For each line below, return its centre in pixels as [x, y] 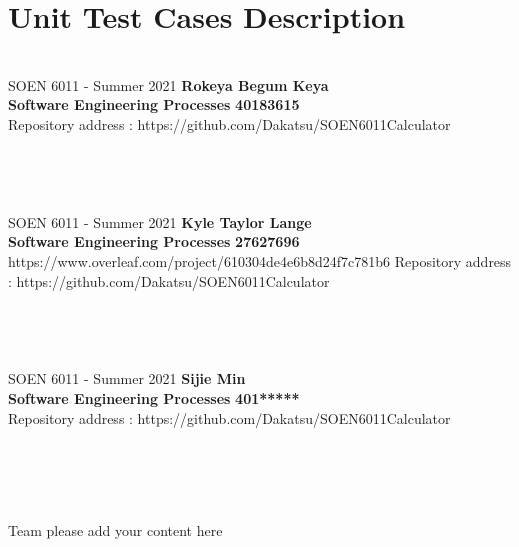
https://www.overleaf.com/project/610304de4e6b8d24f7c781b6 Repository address [260, 260]
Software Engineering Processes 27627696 [154, 241]
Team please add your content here [115, 529]
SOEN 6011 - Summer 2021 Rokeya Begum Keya [168, 84]
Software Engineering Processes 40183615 [154, 104]
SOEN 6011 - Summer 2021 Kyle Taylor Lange [160, 221]
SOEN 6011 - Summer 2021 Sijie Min [127, 378]
